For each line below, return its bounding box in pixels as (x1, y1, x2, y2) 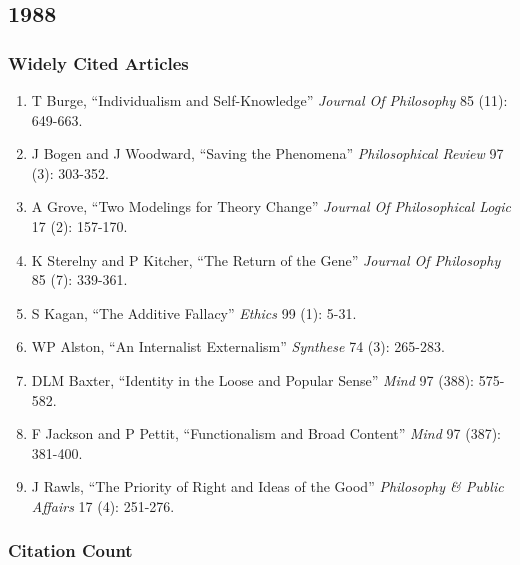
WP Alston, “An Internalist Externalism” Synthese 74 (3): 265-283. (31, 336, 445, 357)
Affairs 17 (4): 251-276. (31, 495, 175, 516)
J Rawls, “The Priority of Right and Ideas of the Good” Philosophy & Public (31, 476, 504, 497)
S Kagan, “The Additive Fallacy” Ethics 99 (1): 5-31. (31, 302, 357, 323)
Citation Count (8, 538, 133, 563)
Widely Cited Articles (8, 50, 189, 75)
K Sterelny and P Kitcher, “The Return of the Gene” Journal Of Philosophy (31, 249, 501, 270)
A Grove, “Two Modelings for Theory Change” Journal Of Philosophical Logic (31, 196, 511, 217)
